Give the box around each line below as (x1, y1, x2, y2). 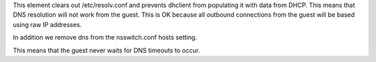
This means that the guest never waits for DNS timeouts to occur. (13, 46, 201, 54)
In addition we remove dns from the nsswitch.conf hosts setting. (13, 33, 198, 42)
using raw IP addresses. (13, 20, 82, 29)
